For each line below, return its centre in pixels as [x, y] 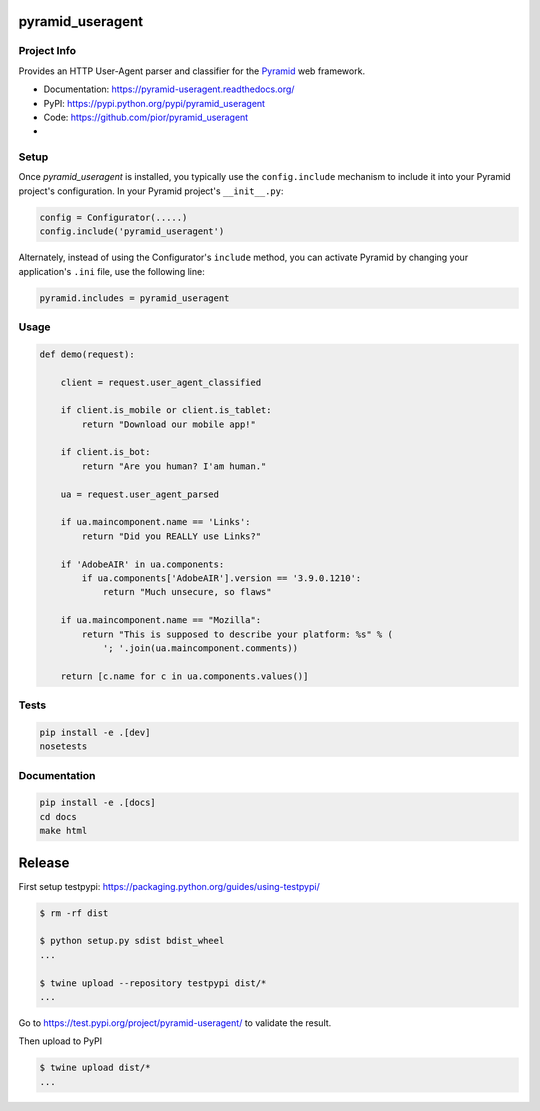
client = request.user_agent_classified [161, 382]
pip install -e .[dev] [95, 732]
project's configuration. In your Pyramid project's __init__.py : [151, 191]
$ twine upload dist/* [95, 1068]
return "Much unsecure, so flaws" [187, 592]
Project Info [47, 51]
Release [44, 862]
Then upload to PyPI [60, 1041]
